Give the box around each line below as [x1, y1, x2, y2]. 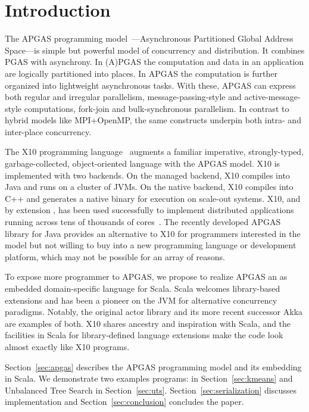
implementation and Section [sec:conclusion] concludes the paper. [5, 395, 244, 408]
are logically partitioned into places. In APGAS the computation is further [5, 67, 277, 79]
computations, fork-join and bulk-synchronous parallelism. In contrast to [24, 102, 289, 114]
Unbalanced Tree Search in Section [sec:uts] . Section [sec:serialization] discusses [5, 383, 296, 396]
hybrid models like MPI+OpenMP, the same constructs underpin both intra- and [5, 114, 301, 126]
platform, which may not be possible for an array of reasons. [5, 250, 225, 263]
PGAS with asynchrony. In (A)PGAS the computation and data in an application [5, 55, 304, 68]
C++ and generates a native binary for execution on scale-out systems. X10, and [5, 192, 301, 204]
